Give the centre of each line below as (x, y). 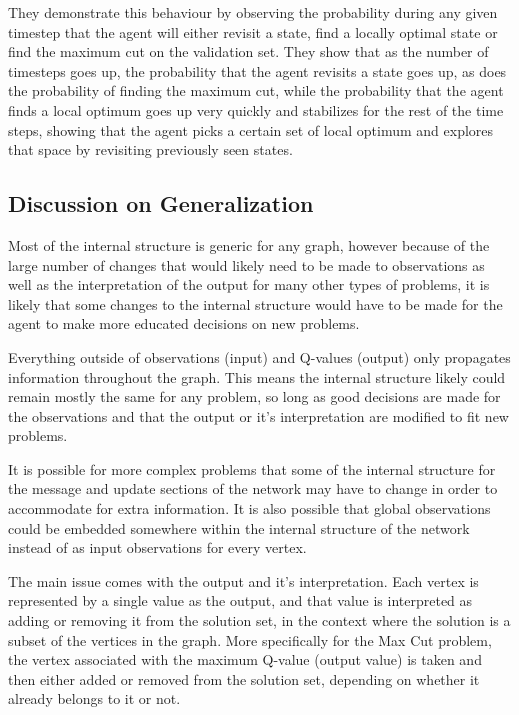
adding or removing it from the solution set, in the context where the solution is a (259, 620)
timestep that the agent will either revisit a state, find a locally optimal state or (253, 31)
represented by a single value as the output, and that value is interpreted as (240, 600)
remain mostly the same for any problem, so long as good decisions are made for (254, 396)
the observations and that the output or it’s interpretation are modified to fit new (258, 415)
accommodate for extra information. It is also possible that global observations (249, 508)
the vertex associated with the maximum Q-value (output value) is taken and (245, 659)
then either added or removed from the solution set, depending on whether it (244, 678)
